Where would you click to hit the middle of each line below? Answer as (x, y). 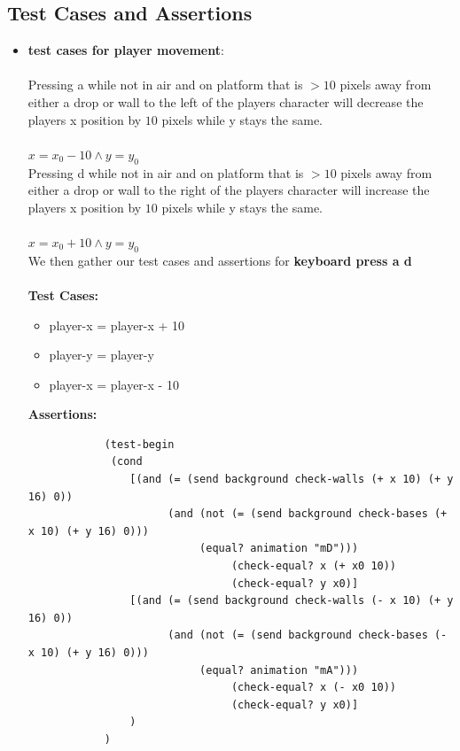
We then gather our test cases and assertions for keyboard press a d (220, 260)
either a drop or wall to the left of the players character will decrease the (226, 101)
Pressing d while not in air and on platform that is (166, 172)
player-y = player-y (101, 355)
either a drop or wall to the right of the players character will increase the (229, 190)
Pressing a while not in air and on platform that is (165, 85)
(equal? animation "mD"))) (279, 549)
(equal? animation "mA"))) (279, 670)
